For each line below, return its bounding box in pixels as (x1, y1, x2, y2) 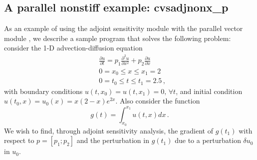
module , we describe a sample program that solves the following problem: (4, 32, 231, 43)
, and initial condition (176, 85, 243, 96)
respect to (4, 135, 34, 145)
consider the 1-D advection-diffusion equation (4, 42, 143, 53)
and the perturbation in (76, 135, 149, 145)
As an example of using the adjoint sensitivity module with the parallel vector (4, 23, 243, 33)
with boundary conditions (4, 85, 83, 96)
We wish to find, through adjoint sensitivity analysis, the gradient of (4, 125, 213, 135)
